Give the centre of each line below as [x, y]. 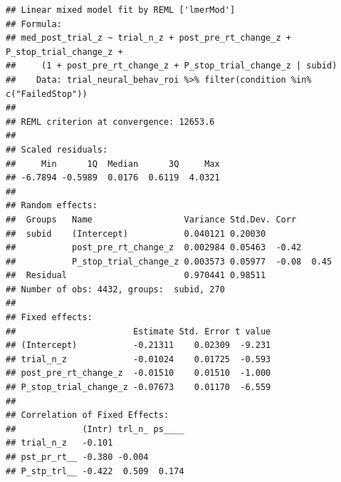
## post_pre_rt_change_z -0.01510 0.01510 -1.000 [138, 373]
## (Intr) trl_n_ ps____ [95, 429]
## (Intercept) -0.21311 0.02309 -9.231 [138, 345]
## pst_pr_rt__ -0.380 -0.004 [77, 457]
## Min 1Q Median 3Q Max [113, 164]
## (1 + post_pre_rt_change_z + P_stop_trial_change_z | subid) [172, 66]
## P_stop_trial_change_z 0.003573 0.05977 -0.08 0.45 [169, 261]
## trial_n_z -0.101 [59, 443]
